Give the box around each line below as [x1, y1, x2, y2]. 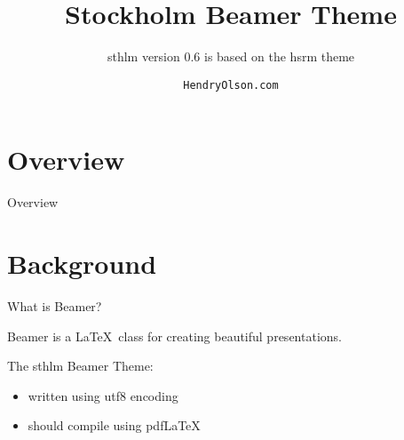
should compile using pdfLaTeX [28, 416, 201, 435]
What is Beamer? [7, 297, 102, 316]
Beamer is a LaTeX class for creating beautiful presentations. [7, 326, 342, 345]
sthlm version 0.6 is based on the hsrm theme [107, 47, 355, 66]
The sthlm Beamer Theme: [7, 356, 154, 375]
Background [7, 245, 157, 282]
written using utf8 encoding [28, 386, 178, 404]
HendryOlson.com [183, 78, 279, 92]
